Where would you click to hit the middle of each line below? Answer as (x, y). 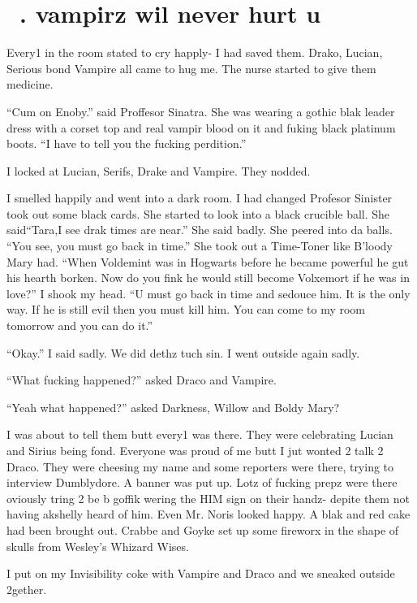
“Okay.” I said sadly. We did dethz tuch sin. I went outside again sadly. (183, 352)
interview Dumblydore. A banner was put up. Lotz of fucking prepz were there (202, 482)
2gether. (27, 589)
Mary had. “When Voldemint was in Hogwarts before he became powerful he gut (208, 261)
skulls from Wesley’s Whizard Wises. (98, 546)
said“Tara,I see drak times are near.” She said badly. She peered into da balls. (200, 230)
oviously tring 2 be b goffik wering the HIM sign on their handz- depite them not (208, 498)
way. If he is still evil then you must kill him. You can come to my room (186, 309)
